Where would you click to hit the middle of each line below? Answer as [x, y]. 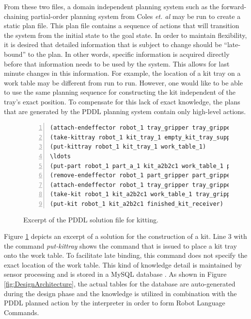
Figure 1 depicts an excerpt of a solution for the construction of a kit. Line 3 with [125, 236]
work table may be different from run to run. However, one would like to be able [123, 82]
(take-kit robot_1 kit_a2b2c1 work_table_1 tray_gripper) [145, 194]
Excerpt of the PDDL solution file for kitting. [91, 220]
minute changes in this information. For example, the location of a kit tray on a [122, 73]
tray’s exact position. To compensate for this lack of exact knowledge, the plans [122, 101]
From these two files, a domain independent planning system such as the [112, 6]
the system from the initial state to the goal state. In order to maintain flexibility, [125, 35]
